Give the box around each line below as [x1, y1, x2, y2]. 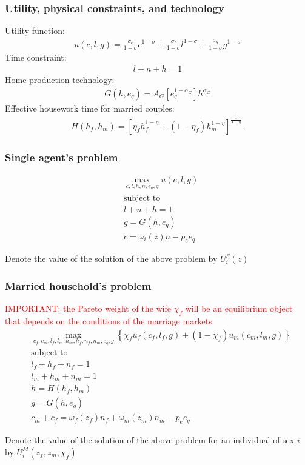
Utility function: [5, 24, 65, 37]
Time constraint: [5, 51, 67, 64]
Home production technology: [5, 73, 115, 86]
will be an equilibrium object [185, 302, 293, 315]
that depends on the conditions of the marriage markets [5, 315, 212, 327]
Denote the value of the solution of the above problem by [5, 252, 218, 265]
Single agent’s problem [5, 149, 118, 164]
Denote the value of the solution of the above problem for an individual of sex [5, 433, 295, 446]
